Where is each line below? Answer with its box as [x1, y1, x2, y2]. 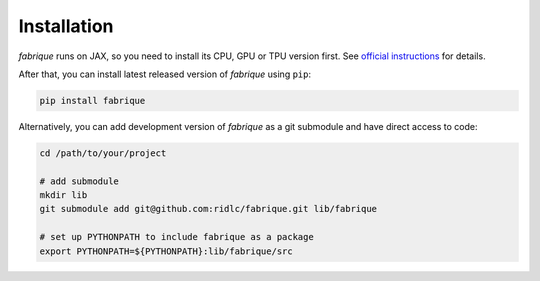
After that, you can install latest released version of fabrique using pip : [18, 68, 312, 80]
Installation [18, 15, 114, 37]
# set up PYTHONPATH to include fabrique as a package [39, 231, 314, 243]
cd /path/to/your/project [39, 147, 167, 159]
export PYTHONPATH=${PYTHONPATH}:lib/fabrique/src [39, 245, 294, 257]
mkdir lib [39, 190, 88, 201]
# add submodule [39, 175, 120, 187]
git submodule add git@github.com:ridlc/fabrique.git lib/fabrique [39, 203, 378, 215]
